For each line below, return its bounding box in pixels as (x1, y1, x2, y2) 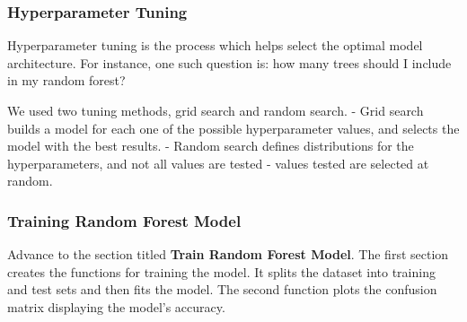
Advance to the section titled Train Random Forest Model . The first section (7, 245, 449, 264)
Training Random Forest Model (7, 209, 242, 231)
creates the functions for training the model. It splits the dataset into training (7, 262, 436, 281)
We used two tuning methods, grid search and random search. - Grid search (7, 101, 424, 119)
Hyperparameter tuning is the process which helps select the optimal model (7, 36, 423, 55)
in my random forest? (7, 71, 126, 90)
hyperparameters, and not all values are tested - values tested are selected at (7, 153, 429, 172)
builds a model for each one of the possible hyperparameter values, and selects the (7, 118, 460, 137)
